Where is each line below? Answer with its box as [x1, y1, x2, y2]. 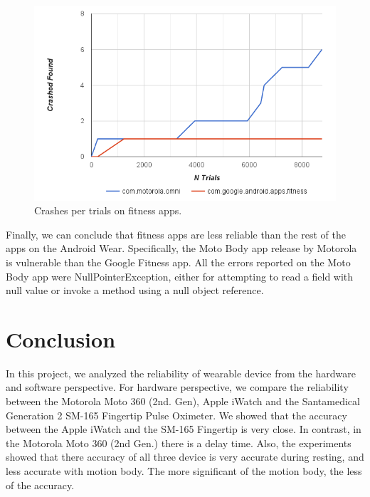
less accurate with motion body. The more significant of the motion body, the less [6, 463, 362, 478]
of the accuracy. [6, 477, 75, 492]
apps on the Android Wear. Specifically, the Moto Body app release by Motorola [6, 241, 357, 256]
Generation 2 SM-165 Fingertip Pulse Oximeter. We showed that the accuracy [6, 407, 347, 422]
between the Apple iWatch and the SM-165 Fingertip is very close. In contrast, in [6, 422, 361, 436]
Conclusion [6, 324, 116, 353]
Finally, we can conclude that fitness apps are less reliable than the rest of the [6, 226, 346, 241]
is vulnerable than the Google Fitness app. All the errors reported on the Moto [6, 254, 351, 269]
